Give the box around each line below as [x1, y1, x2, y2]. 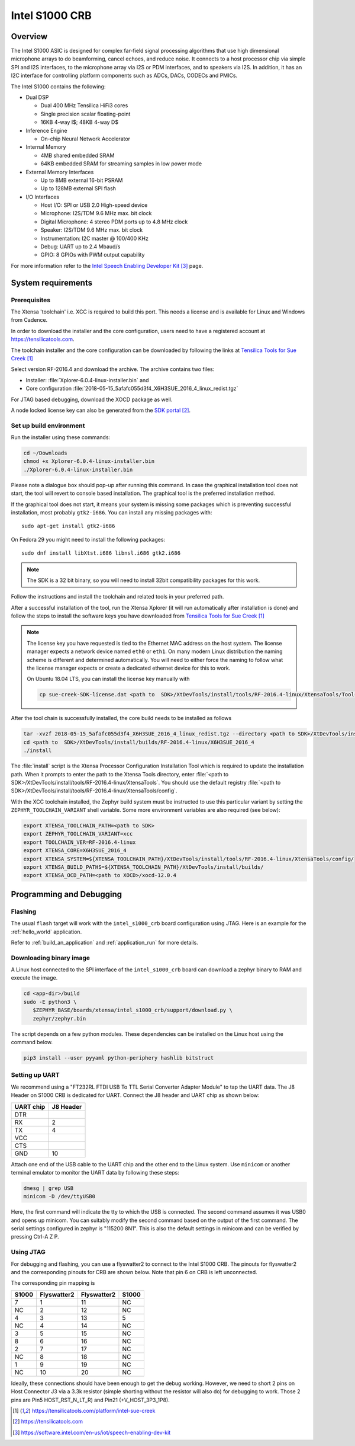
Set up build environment [11, 421, 85, 430]
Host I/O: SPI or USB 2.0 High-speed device [40, 201, 148, 209]
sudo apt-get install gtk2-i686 [21, 523, 115, 530]
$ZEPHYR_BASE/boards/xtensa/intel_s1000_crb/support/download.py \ [33, 1007, 233, 1013]
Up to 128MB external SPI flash [40, 185, 117, 192]
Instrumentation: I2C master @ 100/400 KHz [40, 235, 149, 242]
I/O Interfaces [25, 193, 59, 200]
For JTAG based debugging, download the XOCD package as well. [11, 396, 173, 403]
